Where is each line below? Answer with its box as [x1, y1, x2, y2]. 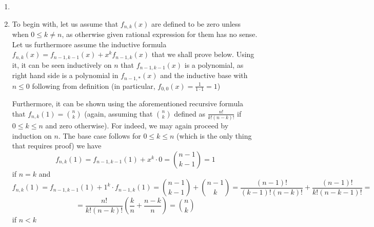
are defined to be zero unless [151, 18, 241, 29]
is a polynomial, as [184, 59, 244, 70]
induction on [12, 130, 52, 141]
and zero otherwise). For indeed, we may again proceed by [45, 120, 229, 130]
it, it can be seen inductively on [12, 59, 112, 70]
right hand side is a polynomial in [12, 70, 119, 81]
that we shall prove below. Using [151, 49, 254, 60]
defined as [174, 108, 205, 119]
